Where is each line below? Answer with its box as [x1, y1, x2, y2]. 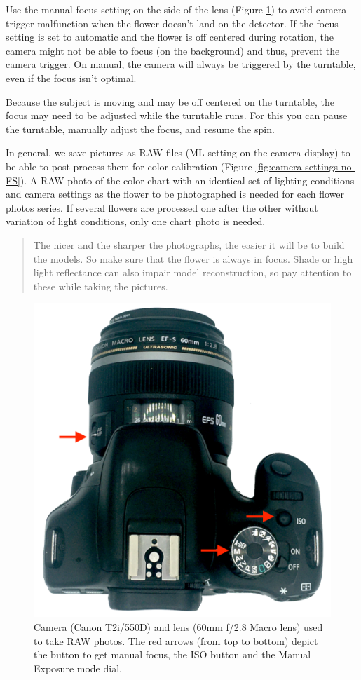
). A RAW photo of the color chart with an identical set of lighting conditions [20, 172, 355, 187]
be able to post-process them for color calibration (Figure [6, 158, 252, 173]
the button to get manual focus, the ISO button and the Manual [34, 647, 311, 662]
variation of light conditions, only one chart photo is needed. [6, 214, 266, 229]
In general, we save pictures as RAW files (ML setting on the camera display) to [6, 145, 350, 160]
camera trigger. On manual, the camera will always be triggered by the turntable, [6, 57, 356, 72]
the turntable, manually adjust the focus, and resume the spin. [6, 121, 275, 136]
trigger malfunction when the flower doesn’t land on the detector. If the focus [6, 15, 339, 30]
